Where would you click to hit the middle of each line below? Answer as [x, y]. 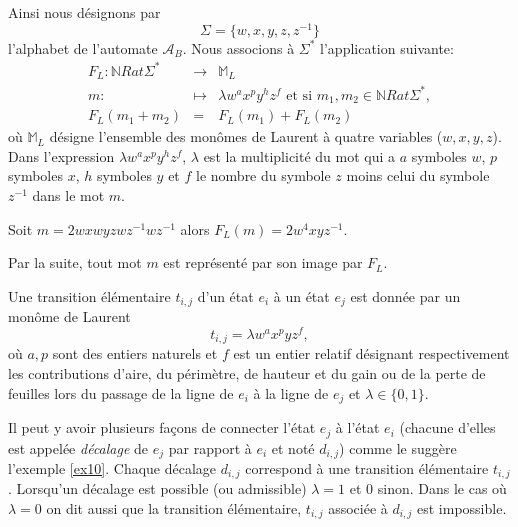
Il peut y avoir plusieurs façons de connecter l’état [162, 427]
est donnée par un [405, 295]
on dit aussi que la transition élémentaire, [174, 508]
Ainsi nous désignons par [84, 12]
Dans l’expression [61, 155]
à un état [301, 295]
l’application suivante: [387, 47]
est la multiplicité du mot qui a [299, 155]
